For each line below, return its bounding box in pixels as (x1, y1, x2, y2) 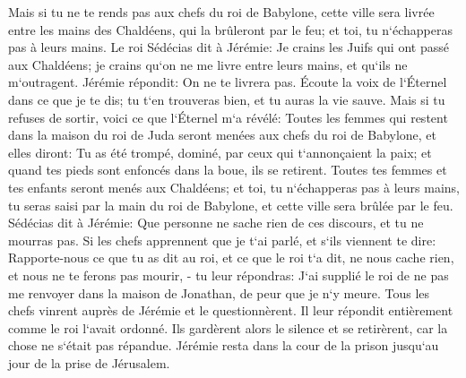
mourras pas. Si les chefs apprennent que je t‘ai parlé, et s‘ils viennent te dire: (8, 230, 436, 249)
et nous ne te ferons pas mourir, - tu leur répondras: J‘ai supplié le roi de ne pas (8, 265, 449, 284)
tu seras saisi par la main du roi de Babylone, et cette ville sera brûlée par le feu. (8, 195, 453, 214)
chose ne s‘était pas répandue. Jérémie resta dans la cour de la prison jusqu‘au (8, 336, 439, 355)
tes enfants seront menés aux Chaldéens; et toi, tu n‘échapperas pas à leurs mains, (8, 177, 460, 196)
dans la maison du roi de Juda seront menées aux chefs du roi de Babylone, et (8, 125, 437, 144)
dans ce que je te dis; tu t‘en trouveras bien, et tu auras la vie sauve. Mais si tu (8, 90, 445, 108)
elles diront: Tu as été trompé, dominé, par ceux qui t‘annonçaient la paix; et (8, 142, 432, 161)
